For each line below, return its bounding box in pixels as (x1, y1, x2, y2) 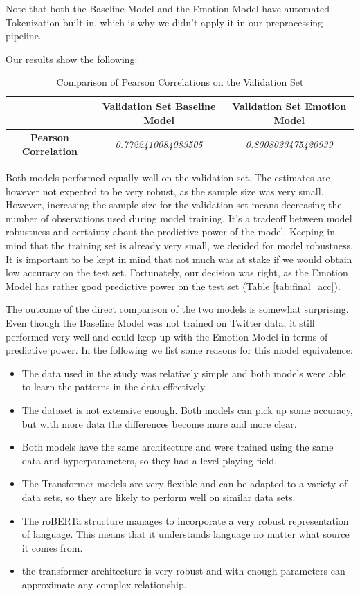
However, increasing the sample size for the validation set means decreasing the (6, 197, 342, 212)
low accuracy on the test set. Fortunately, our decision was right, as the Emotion (6, 265, 348, 280)
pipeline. (6, 28, 42, 43)
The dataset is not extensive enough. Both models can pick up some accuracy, (21, 403, 353, 417)
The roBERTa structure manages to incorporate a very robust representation (21, 513, 349, 527)
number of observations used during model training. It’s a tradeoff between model (6, 210, 352, 225)
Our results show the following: (6, 51, 138, 66)
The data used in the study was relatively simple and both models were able (21, 365, 346, 380)
